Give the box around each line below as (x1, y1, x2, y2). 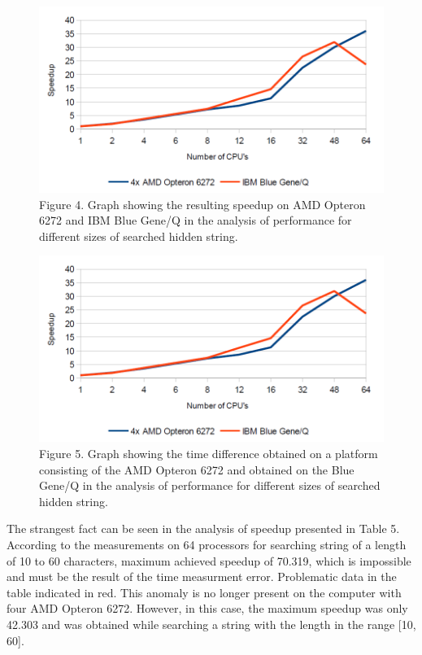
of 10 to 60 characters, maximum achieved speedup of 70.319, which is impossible (7, 552, 411, 569)
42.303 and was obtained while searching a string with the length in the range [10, (7, 616, 416, 632)
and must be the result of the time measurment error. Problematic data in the (7, 568, 397, 585)
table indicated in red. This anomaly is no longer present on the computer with (7, 583, 402, 600)
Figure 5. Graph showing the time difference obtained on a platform (39, 445, 378, 462)
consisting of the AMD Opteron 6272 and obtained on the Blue (39, 461, 355, 478)
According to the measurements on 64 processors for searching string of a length (7, 536, 407, 553)
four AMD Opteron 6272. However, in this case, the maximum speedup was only (7, 600, 408, 617)
